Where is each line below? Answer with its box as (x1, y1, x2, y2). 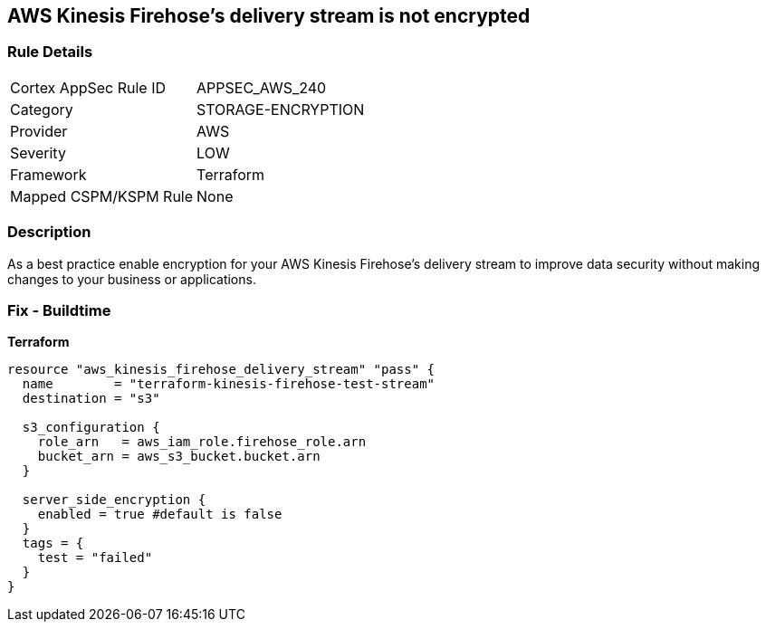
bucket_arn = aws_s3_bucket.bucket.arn (37, 449, 321, 464)
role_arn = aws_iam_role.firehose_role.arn (37, 434, 367, 450)
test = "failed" (37, 550, 153, 566)
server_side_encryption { (22, 492, 206, 508)
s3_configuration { (22, 420, 160, 435)
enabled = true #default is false (37, 507, 282, 522)
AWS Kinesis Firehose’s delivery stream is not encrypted (7, 5, 531, 27)
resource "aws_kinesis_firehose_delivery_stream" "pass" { (7, 362, 436, 377)
